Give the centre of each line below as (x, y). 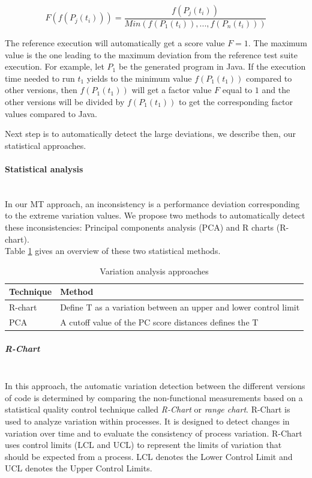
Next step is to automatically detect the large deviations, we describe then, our (150, 134)
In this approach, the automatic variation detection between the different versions (155, 386)
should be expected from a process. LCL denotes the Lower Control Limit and (149, 456)
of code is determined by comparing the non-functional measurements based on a (154, 397)
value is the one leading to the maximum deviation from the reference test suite (151, 54)
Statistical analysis (44, 168)
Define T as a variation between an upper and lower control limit (180, 307)
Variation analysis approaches (154, 271)
